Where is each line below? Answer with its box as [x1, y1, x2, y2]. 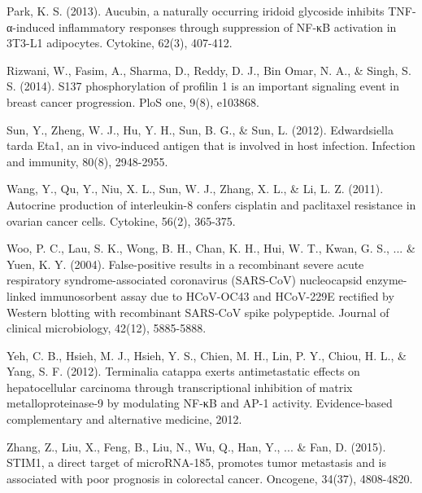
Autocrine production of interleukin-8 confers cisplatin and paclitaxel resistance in [7, 196, 416, 213]
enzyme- [366, 271, 407, 288]
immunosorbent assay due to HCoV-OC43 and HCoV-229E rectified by [40, 287, 394, 304]
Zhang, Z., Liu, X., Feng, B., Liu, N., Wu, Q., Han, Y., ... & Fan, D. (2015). [7, 438, 386, 455]
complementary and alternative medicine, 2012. [7, 411, 242, 428]
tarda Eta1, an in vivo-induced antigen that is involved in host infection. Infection [7, 137, 415, 154]
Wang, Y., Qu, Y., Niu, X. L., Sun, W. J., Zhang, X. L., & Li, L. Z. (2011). [7, 180, 384, 197]
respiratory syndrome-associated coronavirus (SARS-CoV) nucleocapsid [7, 271, 363, 288]
